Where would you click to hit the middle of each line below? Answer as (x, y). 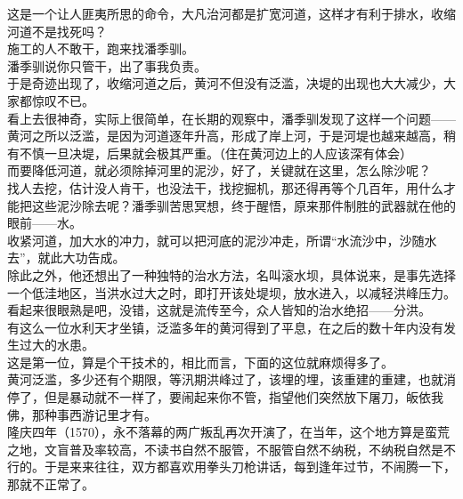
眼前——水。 (45, 223)
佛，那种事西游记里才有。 (82, 414)
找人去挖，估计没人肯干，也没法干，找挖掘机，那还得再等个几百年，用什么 (225, 187)
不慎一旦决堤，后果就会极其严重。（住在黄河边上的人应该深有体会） (215, 153)
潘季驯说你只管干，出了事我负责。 (107, 65)
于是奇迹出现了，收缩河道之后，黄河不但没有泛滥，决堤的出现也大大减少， (225, 83)
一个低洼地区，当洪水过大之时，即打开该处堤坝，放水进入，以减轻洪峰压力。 (231, 292)
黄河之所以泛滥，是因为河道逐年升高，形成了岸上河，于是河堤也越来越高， (225, 136)
